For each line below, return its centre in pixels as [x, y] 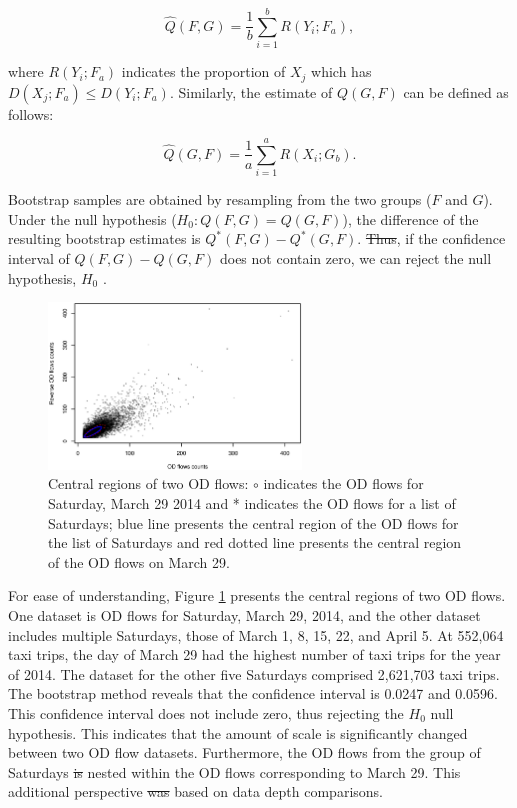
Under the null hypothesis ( [92, 218]
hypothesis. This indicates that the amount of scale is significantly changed [238, 732]
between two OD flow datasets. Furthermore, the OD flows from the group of [244, 752]
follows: [31, 113]
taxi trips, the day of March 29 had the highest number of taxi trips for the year [254, 654]
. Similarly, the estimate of [251, 91]
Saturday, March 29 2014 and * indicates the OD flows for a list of [252, 503]
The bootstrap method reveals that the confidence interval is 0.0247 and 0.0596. [253, 693]
